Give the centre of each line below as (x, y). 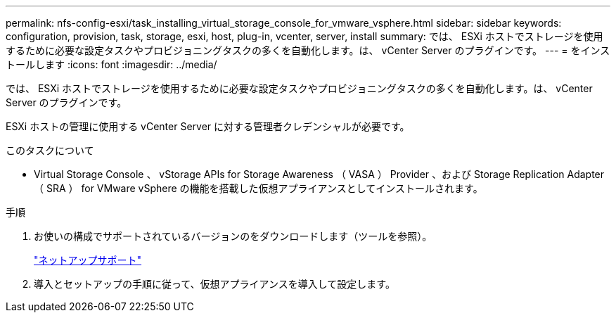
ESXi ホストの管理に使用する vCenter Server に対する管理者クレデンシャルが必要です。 (208, 126)
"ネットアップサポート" (88, 260)
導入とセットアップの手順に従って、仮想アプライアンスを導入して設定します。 (214, 284)
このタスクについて (50, 150)
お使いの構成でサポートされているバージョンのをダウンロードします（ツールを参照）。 (233, 236)
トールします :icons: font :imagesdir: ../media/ (111, 64)
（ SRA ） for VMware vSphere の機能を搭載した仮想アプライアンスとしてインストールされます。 (258, 188)
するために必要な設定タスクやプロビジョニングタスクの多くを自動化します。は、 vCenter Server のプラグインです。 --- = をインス (308, 50)
